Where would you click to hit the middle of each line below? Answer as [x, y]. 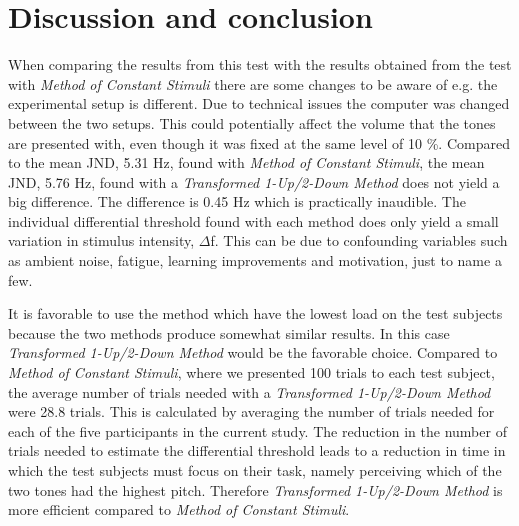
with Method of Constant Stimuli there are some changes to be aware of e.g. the [253, 83]
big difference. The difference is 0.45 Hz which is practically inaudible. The [237, 201]
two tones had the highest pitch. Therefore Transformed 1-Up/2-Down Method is [255, 489]
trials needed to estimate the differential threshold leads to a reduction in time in [257, 450]
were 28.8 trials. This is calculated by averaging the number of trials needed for [251, 411]
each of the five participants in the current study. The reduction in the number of [257, 430]
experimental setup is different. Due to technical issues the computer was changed [259, 103]
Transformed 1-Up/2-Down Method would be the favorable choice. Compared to [253, 352]
